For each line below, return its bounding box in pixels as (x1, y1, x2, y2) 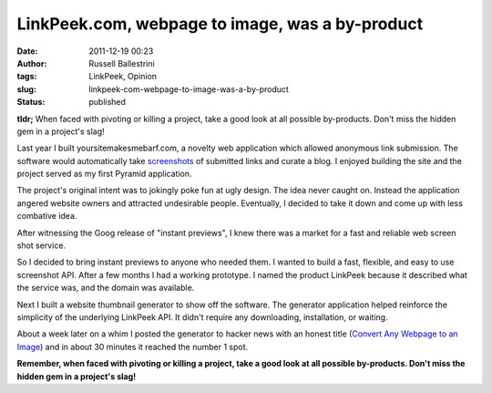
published (88, 97, 127, 108)
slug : (16, 83, 36, 95)
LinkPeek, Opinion (88, 71, 158, 82)
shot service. (16, 240, 67, 251)
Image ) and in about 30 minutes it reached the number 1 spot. (16, 341, 249, 352)
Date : (16, 46, 38, 57)
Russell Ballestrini (88, 57, 155, 68)
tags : (16, 71, 37, 82)
